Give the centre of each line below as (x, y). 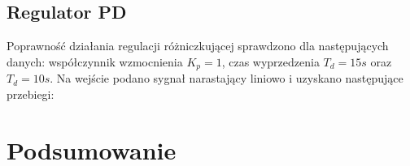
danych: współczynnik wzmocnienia (95, 61)
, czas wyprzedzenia (270, 61)
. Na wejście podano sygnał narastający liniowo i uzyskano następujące (227, 78)
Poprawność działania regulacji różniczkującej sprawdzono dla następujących (198, 46)
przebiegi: (31, 94)
